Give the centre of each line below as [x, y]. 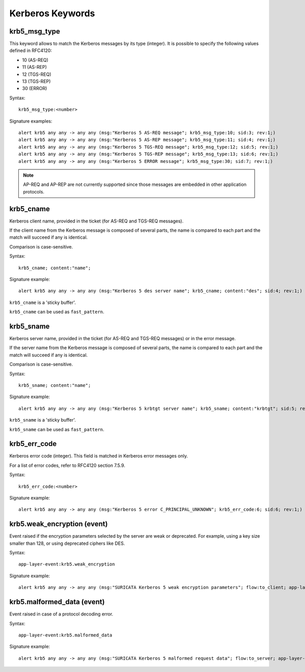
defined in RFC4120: [31, 50]
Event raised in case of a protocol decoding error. [61, 614]
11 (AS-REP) [34, 67]
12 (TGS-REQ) [37, 74]
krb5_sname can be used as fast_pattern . [57, 429]
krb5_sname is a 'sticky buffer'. [43, 420]
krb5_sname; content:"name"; [55, 385]
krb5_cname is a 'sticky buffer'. [43, 302]
